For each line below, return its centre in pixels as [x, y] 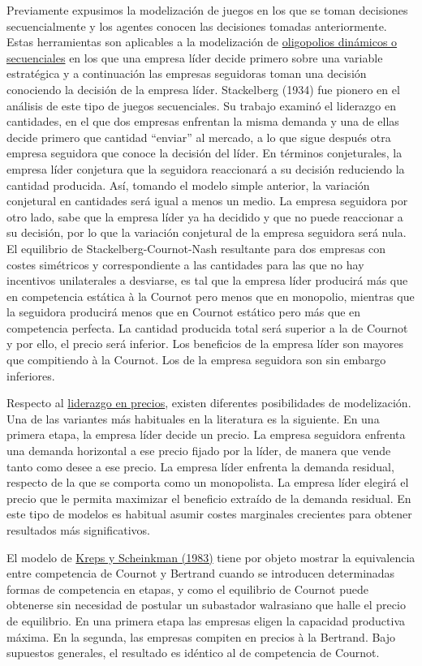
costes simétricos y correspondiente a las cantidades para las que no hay [185, 264]
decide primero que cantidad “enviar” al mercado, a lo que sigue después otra [199, 137]
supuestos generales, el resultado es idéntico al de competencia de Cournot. [193, 653]
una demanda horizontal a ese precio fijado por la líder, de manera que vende [199, 451]
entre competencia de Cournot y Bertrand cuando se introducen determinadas [201, 573]
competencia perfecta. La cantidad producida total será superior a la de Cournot [207, 327]
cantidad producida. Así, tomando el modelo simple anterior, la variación [188, 185]
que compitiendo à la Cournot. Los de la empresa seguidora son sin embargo [196, 360]
